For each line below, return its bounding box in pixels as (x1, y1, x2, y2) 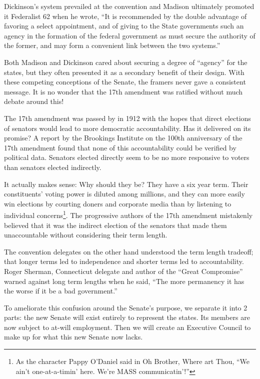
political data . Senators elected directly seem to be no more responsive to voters (4, 152, 249, 162)
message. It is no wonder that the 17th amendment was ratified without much (4, 86, 243, 96)
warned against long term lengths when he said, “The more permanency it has (4, 275, 244, 286)
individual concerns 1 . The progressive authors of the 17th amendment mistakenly (4, 208, 253, 220)
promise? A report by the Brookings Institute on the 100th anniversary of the (4, 132, 242, 143)
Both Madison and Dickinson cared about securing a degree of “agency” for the (4, 56, 247, 67)
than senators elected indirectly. (4, 161, 101, 172)
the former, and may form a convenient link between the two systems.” (4, 40, 220, 50)
